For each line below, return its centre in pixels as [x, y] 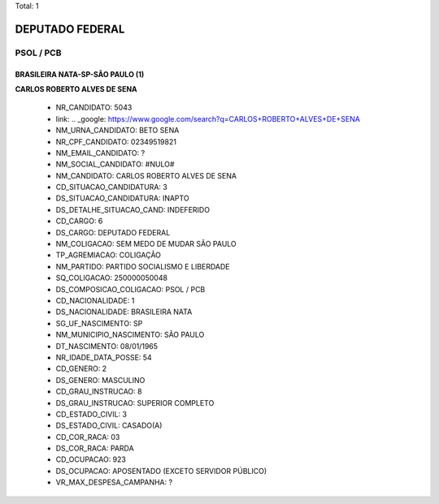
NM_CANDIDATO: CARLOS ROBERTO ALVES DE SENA [146, 175]
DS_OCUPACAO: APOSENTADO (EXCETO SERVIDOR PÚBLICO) [161, 471]
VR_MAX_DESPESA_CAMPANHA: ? [114, 482]
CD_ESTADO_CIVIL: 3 [91, 414]
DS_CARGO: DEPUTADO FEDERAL [113, 232]
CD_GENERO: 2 [81, 368]
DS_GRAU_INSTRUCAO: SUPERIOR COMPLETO [135, 403]
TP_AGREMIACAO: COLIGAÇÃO [109, 255]
